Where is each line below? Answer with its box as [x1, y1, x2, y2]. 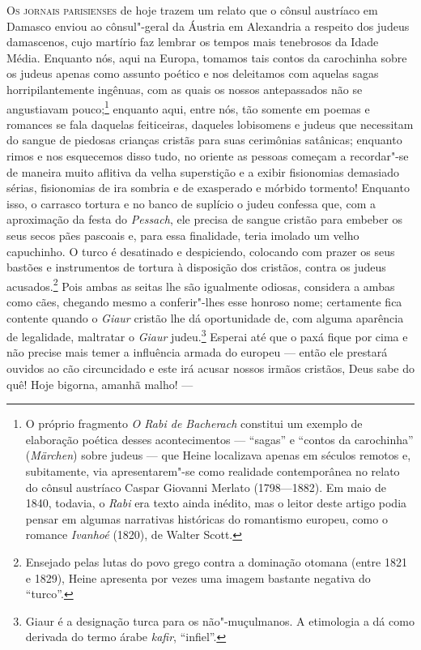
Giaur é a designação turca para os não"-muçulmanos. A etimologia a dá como [25, 612, 415, 629]
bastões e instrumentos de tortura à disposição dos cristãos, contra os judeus [6, 259, 386, 276]
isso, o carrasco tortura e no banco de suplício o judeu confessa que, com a [6, 195, 376, 212]
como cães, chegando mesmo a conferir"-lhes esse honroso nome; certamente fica [6, 293, 402, 310]
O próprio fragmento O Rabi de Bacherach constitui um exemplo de [25, 415, 363, 432]
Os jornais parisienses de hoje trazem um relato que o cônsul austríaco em [6, 2, 378, 18]
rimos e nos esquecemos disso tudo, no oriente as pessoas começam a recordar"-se [6, 148, 409, 164]
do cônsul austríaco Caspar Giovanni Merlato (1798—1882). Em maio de [25, 478, 386, 495]
